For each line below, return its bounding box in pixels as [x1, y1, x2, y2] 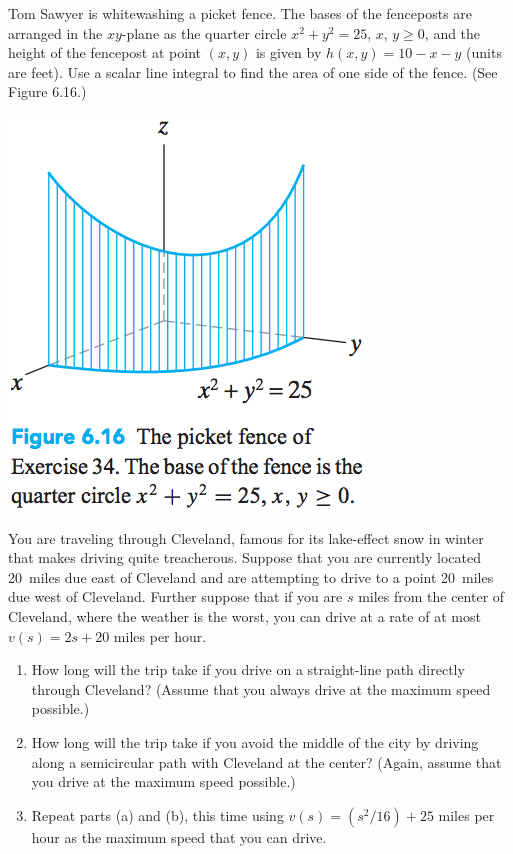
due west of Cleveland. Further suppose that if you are [8, 586, 343, 607]
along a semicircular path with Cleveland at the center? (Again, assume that [31, 751, 502, 772]
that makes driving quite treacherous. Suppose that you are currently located [8, 547, 481, 568]
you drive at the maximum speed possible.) [31, 771, 296, 792]
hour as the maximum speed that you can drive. [31, 826, 327, 847]
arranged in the [8, 22, 103, 43]
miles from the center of [358, 586, 505, 607]
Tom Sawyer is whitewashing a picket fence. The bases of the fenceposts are [8, 3, 473, 23]
